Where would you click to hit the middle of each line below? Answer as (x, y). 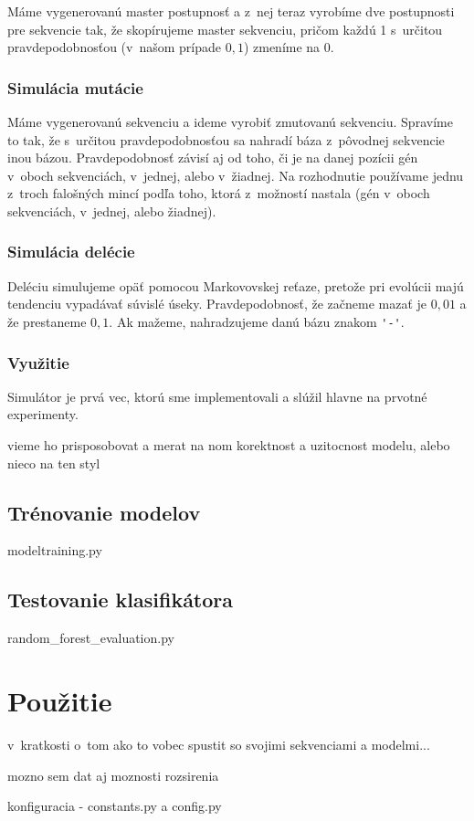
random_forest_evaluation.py (91, 638)
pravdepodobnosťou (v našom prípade (115, 47)
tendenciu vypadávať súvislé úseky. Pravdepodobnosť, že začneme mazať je (217, 304)
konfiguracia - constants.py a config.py (115, 806)
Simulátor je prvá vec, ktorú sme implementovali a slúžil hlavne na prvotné (217, 396)
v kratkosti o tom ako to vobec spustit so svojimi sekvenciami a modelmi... (219, 744)
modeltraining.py (55, 550)
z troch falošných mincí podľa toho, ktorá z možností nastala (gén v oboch (219, 193)
